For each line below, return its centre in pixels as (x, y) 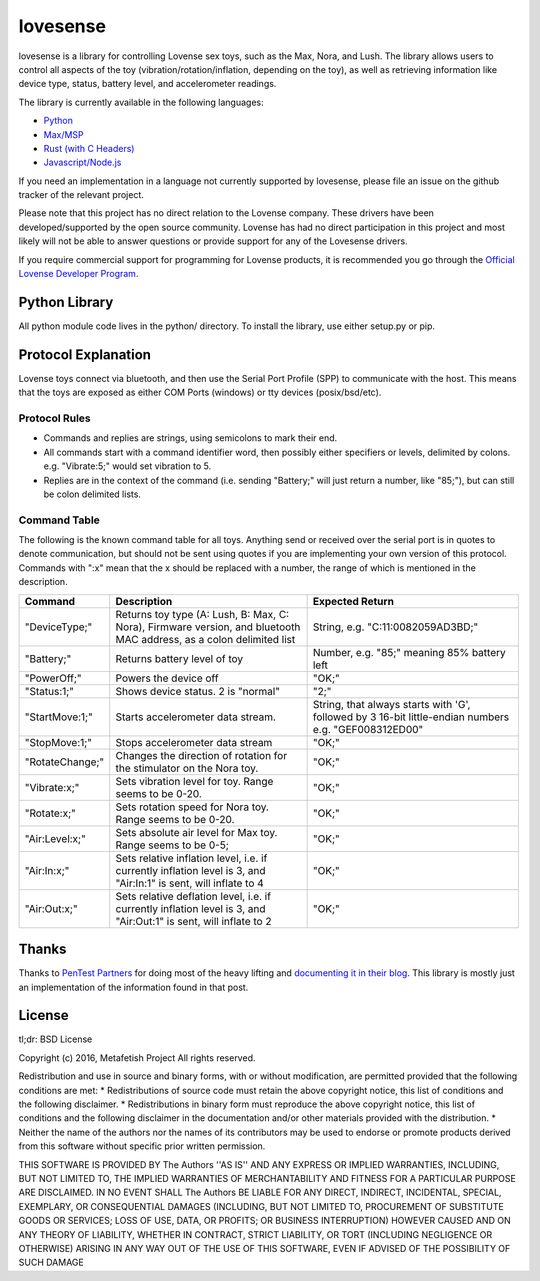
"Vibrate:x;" (52, 787)
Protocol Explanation (85, 354)
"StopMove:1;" (58, 742)
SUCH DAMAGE (51, 1262)
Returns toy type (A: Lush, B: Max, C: (202, 614)
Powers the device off (167, 678)
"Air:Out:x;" (51, 908)
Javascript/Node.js (82, 162)
